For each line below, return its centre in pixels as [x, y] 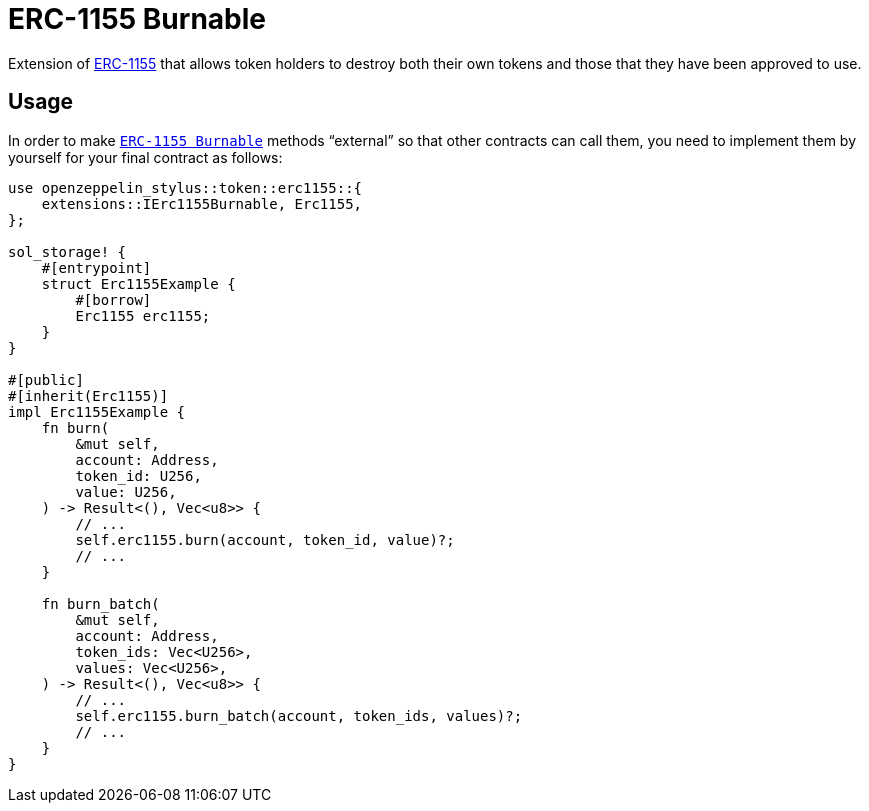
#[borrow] [113, 299]
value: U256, [126, 491]
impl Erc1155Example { [97, 411]
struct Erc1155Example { [138, 283]
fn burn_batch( [100, 603]
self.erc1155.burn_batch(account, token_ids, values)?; [299, 715]
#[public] [46, 379]
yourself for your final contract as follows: [145, 157]
